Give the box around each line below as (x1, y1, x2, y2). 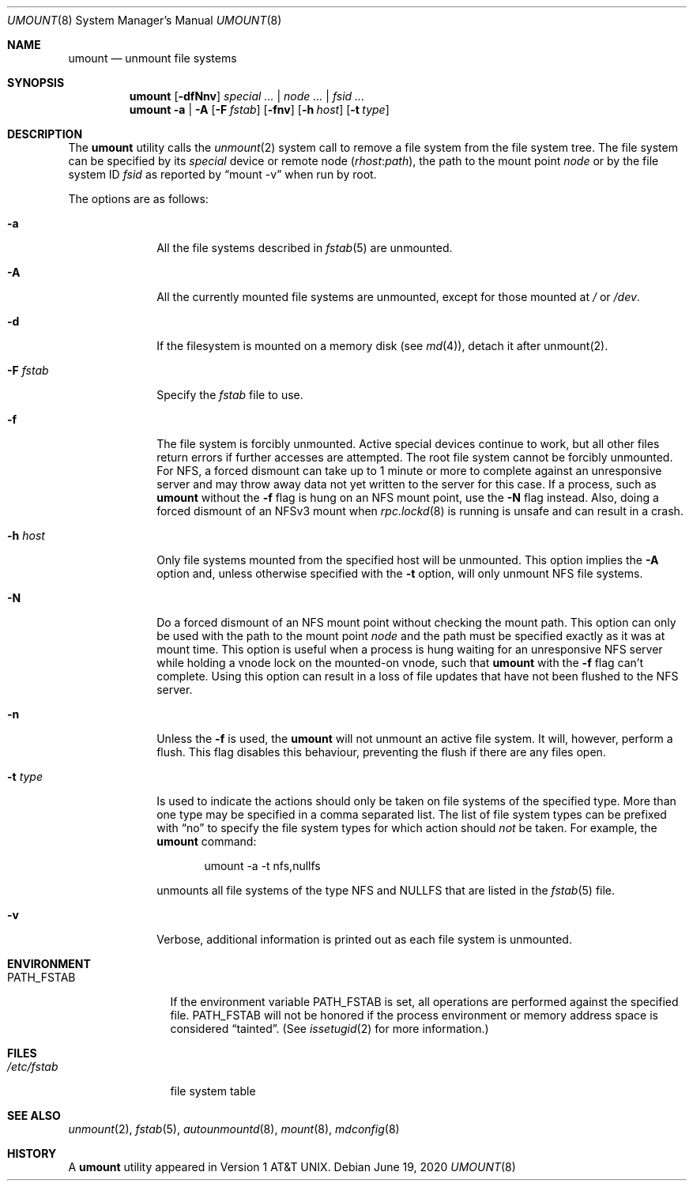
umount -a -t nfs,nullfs (204, 859, 321, 872)
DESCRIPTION (7, 127, 83, 141)
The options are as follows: (68, 192, 209, 205)
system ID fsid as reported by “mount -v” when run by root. (68, 168, 377, 181)
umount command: (156, 835, 257, 848)
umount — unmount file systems (68, 51, 237, 65)
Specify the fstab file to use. (156, 388, 303, 401)
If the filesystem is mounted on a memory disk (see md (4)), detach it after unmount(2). (156, 339, 608, 352)
